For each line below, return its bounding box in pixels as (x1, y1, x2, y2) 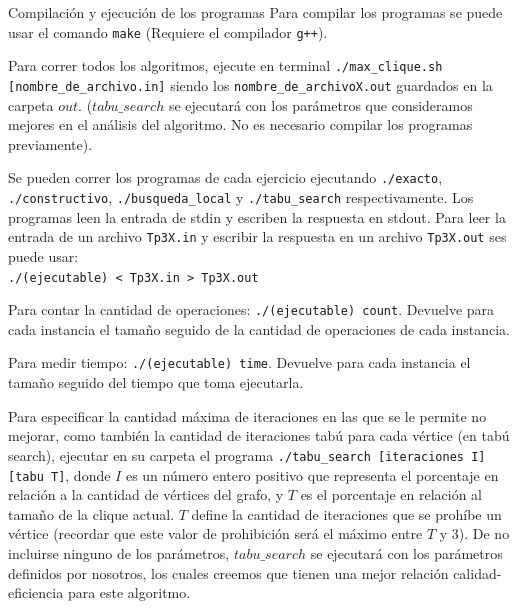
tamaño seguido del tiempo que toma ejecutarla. (8, 372, 304, 393)
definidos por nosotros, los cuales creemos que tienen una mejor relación (8, 562, 449, 583)
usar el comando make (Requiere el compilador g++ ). (8, 21, 328, 42)
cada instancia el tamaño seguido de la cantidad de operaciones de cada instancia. (8, 318, 510, 339)
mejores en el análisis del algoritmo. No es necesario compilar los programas (8, 114, 473, 135)
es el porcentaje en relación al (300, 484, 483, 505)
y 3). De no (439, 523, 510, 544)
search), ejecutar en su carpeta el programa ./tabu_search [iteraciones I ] (8, 444, 486, 465)
